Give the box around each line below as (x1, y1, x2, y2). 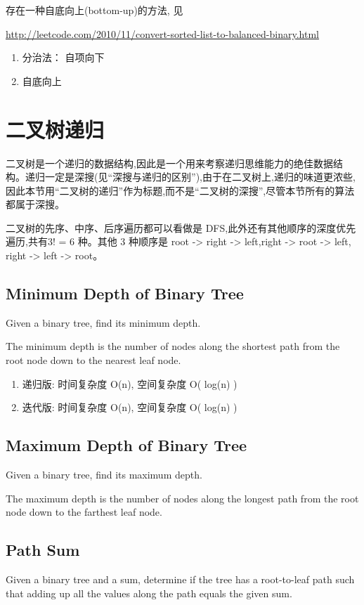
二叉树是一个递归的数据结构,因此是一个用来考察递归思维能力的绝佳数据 (6, 155, 333, 170)
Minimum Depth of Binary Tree (6, 282, 244, 304)
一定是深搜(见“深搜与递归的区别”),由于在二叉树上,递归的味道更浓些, (44, 169, 356, 184)
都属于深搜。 (6, 197, 65, 212)
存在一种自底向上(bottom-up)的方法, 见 (6, 3, 183, 17)
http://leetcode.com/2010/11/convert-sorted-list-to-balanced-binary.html (6, 26, 319, 41)
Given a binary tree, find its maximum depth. (6, 467, 202, 482)
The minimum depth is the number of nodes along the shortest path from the (6, 339, 340, 353)
